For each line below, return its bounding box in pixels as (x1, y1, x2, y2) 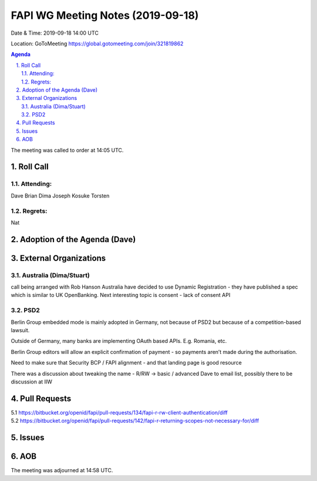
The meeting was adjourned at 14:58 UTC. (11, 467, 113, 474)
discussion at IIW (11, 378, 53, 385)
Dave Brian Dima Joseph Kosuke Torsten (11, 192, 110, 199)
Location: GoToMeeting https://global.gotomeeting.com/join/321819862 (11, 40, 184, 47)
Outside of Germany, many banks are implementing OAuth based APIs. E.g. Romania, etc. (11, 338, 227, 345)
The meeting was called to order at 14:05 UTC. (11, 146, 124, 153)
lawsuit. (11, 327, 30, 334)
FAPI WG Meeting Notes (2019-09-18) (11, 9, 199, 22)
